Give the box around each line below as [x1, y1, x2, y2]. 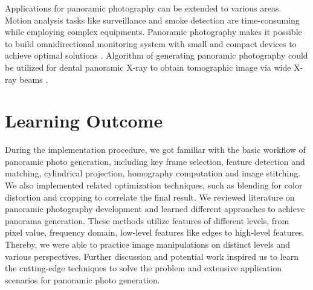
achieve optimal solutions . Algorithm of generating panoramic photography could [5, 49, 308, 62]
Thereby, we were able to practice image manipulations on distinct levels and [5, 238, 291, 251]
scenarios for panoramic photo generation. [5, 273, 160, 286]
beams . [19, 72, 48, 85]
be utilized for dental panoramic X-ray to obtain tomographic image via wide [5, 60, 291, 73]
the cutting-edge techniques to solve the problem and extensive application [5, 262, 282, 274]
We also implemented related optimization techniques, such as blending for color [5, 179, 303, 192]
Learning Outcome [5, 108, 163, 133]
